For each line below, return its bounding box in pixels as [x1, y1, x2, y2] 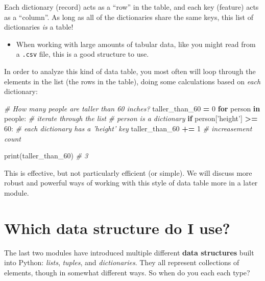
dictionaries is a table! [4, 21, 74, 32]
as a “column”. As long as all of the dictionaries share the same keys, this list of [4, 11, 253, 22]
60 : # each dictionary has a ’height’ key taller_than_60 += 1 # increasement [4, 123, 252, 133]
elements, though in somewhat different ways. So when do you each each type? [4, 267, 250, 277]
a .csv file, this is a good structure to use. [16, 49, 149, 59]
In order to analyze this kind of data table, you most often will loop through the [4, 66, 256, 77]
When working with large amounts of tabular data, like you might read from [16, 38, 256, 49]
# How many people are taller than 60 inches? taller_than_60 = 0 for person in [4, 103, 260, 113]
